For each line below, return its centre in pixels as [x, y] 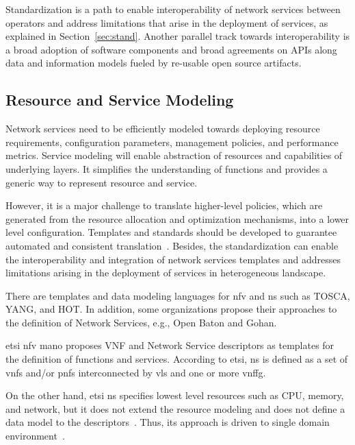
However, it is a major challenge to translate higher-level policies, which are [164, 205]
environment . [35, 436]
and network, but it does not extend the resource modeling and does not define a [175, 408]
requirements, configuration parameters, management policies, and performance [172, 142]
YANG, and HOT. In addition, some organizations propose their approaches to [171, 309]
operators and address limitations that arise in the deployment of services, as [167, 22]
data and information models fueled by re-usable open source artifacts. [154, 63]
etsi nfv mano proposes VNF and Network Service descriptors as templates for [170, 345]
